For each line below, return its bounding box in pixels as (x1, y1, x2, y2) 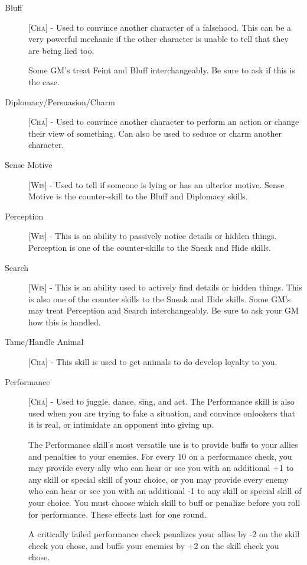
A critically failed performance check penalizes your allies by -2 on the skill (28, 528, 300, 540)
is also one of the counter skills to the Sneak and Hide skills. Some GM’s (28, 292, 291, 305)
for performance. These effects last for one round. (28, 508, 207, 520)
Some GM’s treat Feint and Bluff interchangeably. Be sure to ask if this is (28, 64, 295, 76)
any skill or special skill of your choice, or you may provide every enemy (28, 473, 289, 485)
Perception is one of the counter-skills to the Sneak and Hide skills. (28, 241, 271, 253)
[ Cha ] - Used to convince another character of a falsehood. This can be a (28, 21, 292, 33)
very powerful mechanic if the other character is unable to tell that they (28, 33, 289, 45)
